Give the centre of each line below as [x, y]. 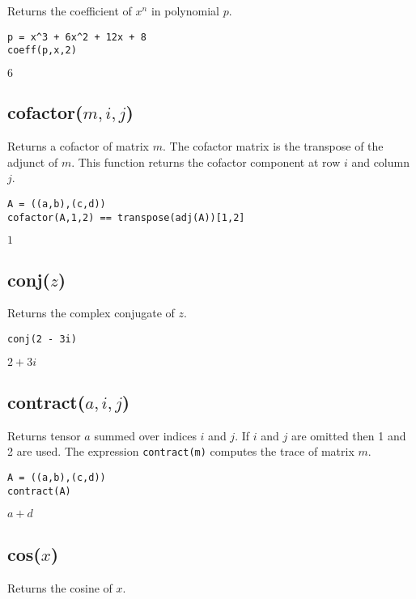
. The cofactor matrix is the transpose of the [273, 146]
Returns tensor [44, 435]
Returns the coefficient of [70, 11]
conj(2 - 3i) [42, 339]
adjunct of [33, 161]
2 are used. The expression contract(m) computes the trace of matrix [181, 451]
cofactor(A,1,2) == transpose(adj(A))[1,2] [126, 217]
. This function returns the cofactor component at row [206, 161]
